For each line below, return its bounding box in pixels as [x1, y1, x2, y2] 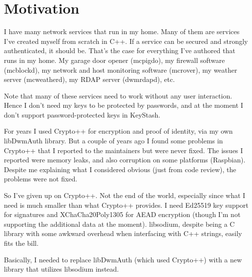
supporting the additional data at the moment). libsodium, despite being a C [4, 218, 235, 229]
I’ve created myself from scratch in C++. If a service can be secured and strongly [4, 36, 248, 46]
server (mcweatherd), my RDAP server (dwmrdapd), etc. [4, 74, 175, 84]
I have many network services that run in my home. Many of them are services [4, 26, 240, 37]
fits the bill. [4, 238, 39, 248]
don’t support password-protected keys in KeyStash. [4, 109, 161, 119]
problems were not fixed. [4, 174, 78, 184]
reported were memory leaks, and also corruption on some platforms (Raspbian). [4, 155, 246, 165]
